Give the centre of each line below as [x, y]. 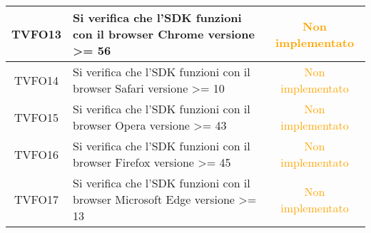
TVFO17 [37, 199]
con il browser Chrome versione [164, 34]
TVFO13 [37, 34]
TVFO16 [37, 154]
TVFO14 [37, 80]
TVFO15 [37, 117]
